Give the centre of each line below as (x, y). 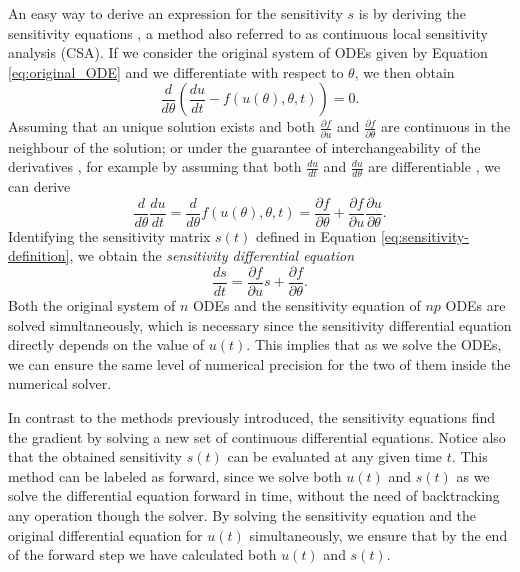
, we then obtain (404, 71)
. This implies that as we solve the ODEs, (374, 344)
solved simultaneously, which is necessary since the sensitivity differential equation (260, 324)
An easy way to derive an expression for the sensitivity (175, 13)
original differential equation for (105, 534)
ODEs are (475, 305)
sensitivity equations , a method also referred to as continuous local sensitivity (248, 32)
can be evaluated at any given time (335, 456)
